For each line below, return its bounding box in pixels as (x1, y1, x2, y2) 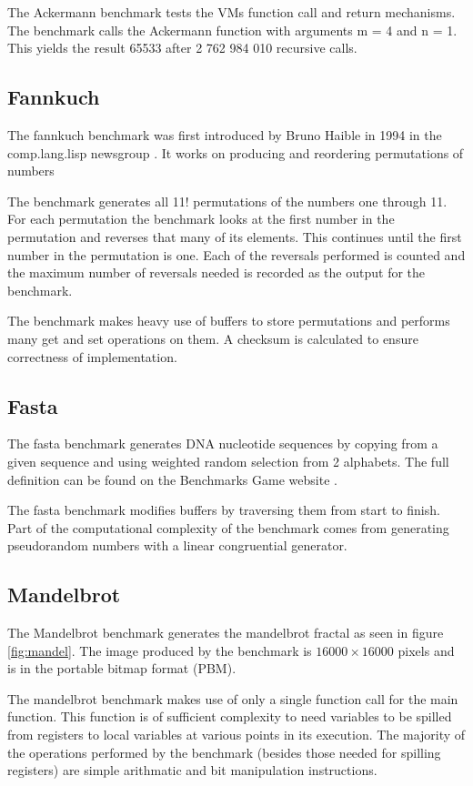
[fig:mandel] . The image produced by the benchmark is (7, 640, 312, 660)
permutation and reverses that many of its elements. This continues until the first (7, 227, 462, 246)
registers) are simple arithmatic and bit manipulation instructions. (7, 761, 377, 780)
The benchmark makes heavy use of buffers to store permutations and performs (7, 311, 450, 330)
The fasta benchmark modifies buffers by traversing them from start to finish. (7, 500, 440, 519)
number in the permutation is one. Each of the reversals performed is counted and (7, 245, 466, 264)
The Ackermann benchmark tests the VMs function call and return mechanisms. (7, 3, 456, 21)
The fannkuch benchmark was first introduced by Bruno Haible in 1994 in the (7, 125, 442, 144)
